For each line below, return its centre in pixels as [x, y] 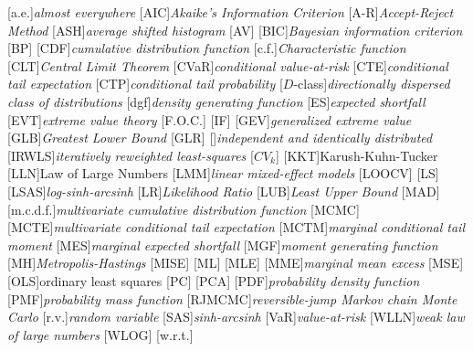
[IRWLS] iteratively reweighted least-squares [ [131, 155]
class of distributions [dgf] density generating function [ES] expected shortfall [216, 101]
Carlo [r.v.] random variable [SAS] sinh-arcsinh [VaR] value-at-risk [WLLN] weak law [236, 317]
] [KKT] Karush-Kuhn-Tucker [357, 155]
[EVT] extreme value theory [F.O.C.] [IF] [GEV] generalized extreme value [210, 119]
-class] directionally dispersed [372, 84]
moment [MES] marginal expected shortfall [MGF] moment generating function [223, 245]
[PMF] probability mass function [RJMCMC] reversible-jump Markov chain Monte [232, 298]
